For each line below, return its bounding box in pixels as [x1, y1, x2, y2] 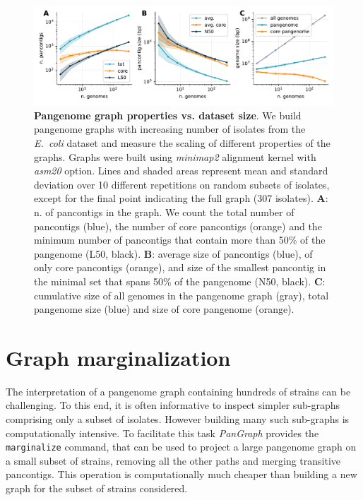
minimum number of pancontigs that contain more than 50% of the [34, 232, 326, 247]
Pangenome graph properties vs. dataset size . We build [34, 107, 302, 122]
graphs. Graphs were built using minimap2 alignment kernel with [34, 149, 316, 164]
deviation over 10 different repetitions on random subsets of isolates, [34, 177, 330, 191]
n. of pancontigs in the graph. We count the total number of [34, 204, 294, 219]
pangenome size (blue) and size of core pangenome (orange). [34, 302, 294, 316]
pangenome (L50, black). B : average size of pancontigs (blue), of [34, 246, 313, 261]
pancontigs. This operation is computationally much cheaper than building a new [6, 467, 357, 482]
